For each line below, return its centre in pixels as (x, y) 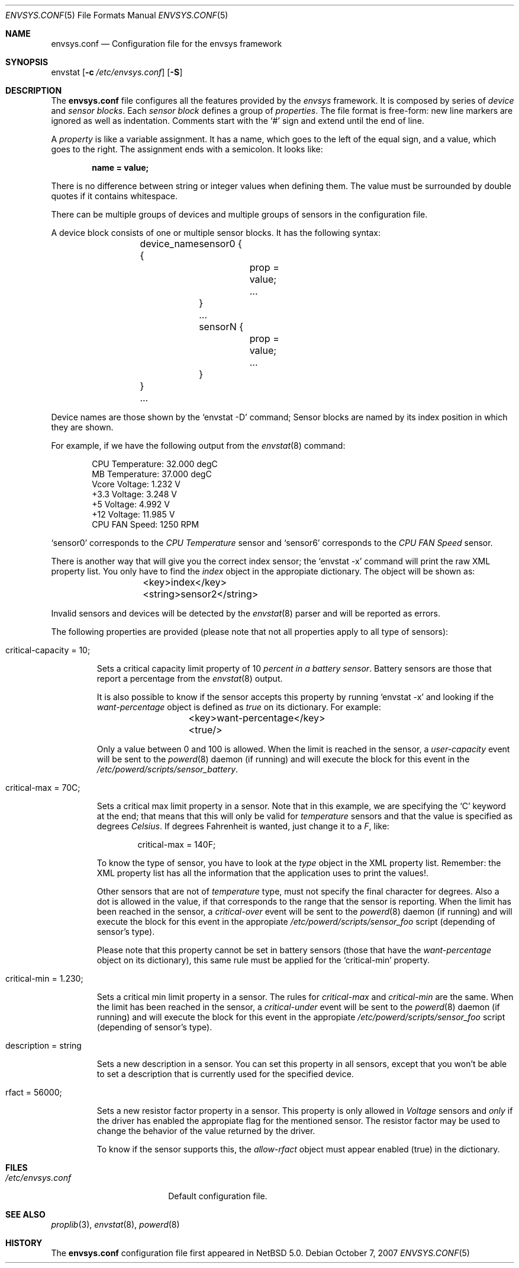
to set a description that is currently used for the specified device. (225, 1074)
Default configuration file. (218, 1196)
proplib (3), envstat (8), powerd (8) (115, 1224)
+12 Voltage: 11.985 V (133, 514)
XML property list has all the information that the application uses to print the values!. (262, 873)
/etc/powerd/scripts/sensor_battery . (167, 769)
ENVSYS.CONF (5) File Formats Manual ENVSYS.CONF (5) (117, 15)
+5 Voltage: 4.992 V (131, 504)
